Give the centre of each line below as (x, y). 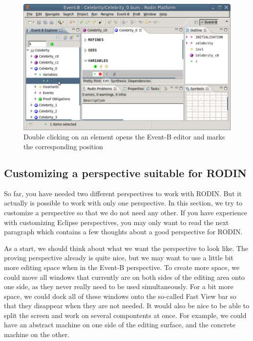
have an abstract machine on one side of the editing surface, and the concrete (120, 325)
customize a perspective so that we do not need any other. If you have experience (126, 212)
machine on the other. (37, 334)
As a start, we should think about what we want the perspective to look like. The (126, 248)
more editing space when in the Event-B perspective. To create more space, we (122, 267)
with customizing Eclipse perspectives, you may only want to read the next (116, 222)
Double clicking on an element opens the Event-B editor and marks (124, 137)
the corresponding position (63, 146)
